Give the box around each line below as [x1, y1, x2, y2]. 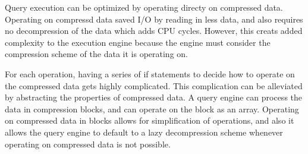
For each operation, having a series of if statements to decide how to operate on [5, 67, 295, 80]
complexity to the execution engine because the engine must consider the [5, 36, 271, 48]
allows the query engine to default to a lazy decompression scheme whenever [5, 125, 283, 138]
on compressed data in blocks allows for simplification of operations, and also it [5, 114, 294, 127]
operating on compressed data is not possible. [5, 137, 171, 150]
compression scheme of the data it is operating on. [5, 48, 188, 60]
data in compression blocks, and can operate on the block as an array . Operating [5, 102, 299, 115]
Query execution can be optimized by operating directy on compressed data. [5, 1, 283, 13]
